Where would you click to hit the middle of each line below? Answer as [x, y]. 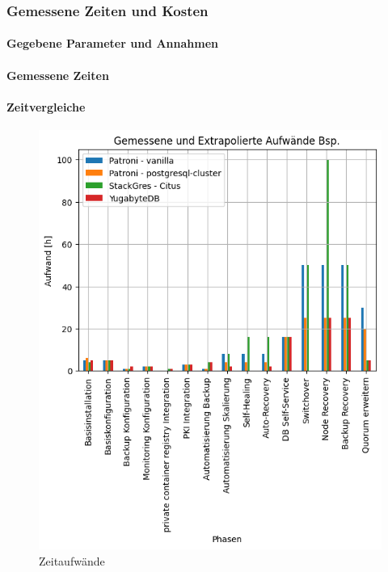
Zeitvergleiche [46, 106]
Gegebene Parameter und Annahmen [112, 43]
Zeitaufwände [72, 560]
